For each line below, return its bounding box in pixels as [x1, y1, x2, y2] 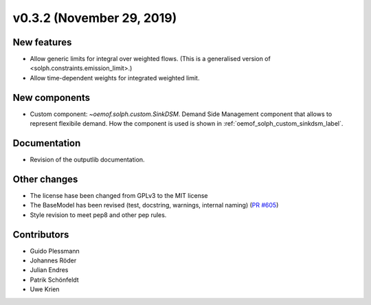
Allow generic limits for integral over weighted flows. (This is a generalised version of [30, 55, 271, 63]
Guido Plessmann [30, 247, 80, 255]
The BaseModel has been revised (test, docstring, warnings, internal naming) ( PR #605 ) [30, 201, 279, 210]
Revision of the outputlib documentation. [30, 155, 145, 164]
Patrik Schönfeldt [30, 275, 79, 284]
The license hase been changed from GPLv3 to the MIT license [30, 191, 209, 199]
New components [12, 91, 91, 103]
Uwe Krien [30, 285, 60, 293]
